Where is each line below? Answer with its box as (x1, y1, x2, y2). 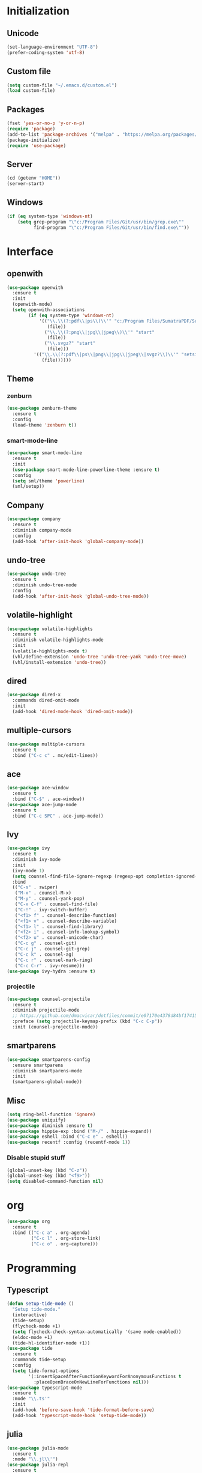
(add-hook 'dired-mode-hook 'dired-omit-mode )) (12, 709, 134, 715)
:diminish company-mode (12, 527, 71, 533)
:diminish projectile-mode (12, 1007, 80, 1013)
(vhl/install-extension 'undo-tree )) (12, 659, 107, 665)
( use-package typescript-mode (7, 1385, 83, 1391)
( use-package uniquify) (7, 1117, 67, 1123)
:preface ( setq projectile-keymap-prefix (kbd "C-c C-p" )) (12, 1018, 163, 1025)
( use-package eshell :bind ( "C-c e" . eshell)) (7, 1134, 128, 1140)
